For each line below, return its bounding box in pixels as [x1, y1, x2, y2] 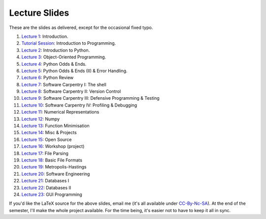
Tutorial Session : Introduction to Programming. [21, 40, 116, 46]
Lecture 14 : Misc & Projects [21, 130, 77, 136]
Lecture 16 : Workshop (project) [21, 143, 85, 149]
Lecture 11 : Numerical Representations [21, 109, 100, 115]
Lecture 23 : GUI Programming [21, 192, 82, 197]
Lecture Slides [9, 7, 69, 18]
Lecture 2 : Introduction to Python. [21, 47, 90, 53]
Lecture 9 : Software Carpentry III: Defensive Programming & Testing [21, 95, 160, 101]
